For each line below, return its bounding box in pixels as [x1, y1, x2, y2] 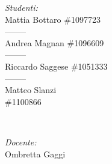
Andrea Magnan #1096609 [5, 36, 104, 49]
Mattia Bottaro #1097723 [5, 13, 101, 25]
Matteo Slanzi [5, 84, 57, 96]
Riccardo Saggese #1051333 [5, 59, 108, 72]
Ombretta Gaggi [5, 147, 66, 160]
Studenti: [5, 1, 38, 13]
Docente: [5, 135, 37, 148]
